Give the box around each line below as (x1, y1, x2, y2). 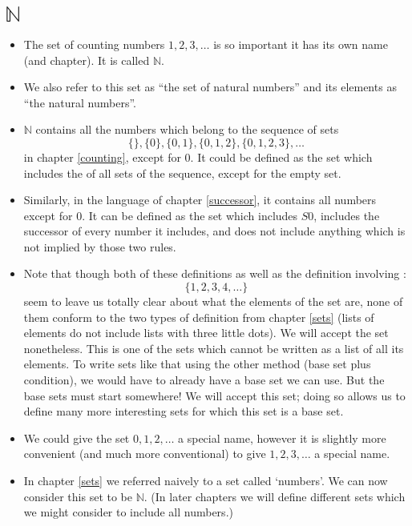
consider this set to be (23, 488, 132, 504)
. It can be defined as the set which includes (82, 207, 298, 223)
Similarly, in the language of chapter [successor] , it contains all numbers (23, 191, 377, 208)
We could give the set (23, 429, 130, 446)
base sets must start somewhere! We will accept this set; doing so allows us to (23, 387, 406, 404)
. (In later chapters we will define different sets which (143, 488, 406, 504)
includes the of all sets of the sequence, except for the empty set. (23, 164, 341, 181)
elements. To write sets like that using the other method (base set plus (23, 355, 371, 372)
